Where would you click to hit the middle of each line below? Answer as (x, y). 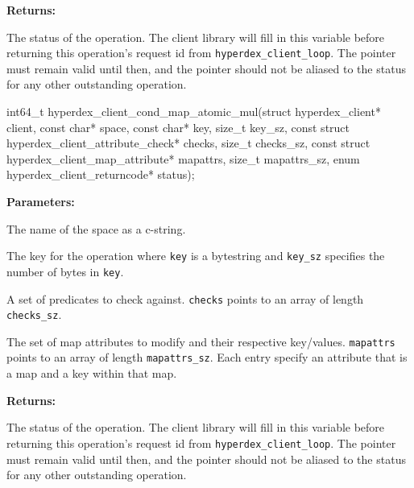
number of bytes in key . (65, 271)
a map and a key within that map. (92, 373)
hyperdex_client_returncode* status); (101, 174)
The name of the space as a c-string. (96, 228)
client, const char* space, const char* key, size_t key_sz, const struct (178, 127)
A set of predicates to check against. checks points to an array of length (185, 298)
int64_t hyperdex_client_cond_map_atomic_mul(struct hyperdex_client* (194, 112)
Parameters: (41, 201)
